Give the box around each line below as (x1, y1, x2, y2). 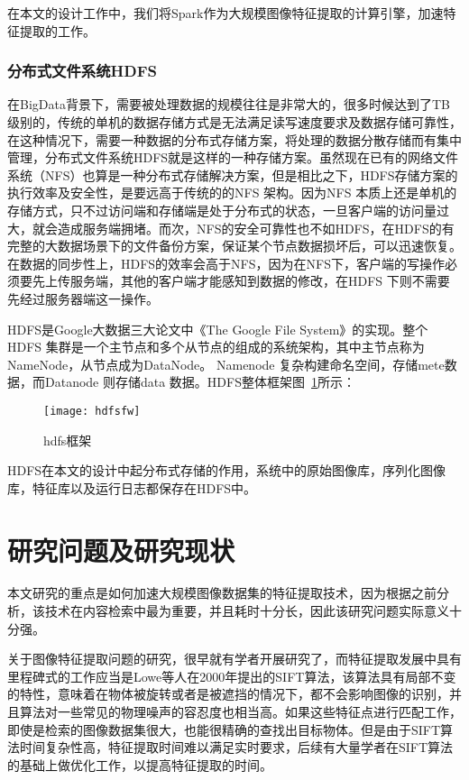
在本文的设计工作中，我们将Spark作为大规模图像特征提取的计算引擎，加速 (7, 4, 444, 22)
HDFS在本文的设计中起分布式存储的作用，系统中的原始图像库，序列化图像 (7, 461, 446, 480)
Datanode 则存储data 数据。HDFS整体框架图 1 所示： (44, 372, 355, 391)
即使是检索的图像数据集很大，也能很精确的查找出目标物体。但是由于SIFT (7, 720, 441, 739)
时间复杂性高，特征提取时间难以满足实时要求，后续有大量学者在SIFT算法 (19, 738, 454, 757)
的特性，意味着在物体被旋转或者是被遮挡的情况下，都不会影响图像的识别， (7, 684, 449, 703)
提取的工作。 (19, 21, 96, 40)
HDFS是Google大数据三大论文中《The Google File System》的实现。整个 (7, 319, 428, 338)
